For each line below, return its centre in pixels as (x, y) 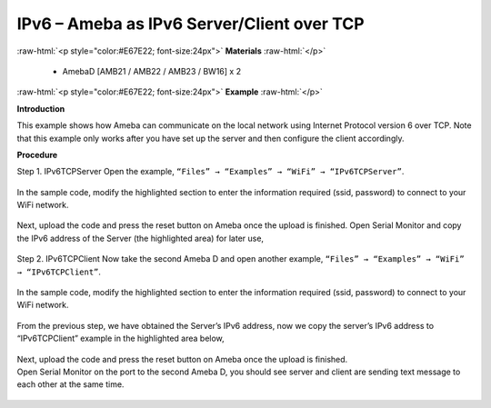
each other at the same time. (70, 384)
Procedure (37, 154)
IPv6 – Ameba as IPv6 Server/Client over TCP (190, 24)
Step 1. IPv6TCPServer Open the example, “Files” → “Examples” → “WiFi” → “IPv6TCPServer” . (210, 172)
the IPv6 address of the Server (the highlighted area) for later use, (140, 238)
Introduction (41, 108)
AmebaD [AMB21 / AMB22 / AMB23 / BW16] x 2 (151, 71)
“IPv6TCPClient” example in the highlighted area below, (120, 338)
